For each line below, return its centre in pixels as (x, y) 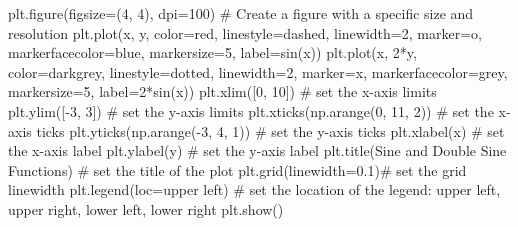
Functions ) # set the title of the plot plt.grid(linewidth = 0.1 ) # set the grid (237, 169)
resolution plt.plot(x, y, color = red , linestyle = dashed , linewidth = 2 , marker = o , (245, 32)
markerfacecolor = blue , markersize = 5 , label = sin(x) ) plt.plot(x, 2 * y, (212, 52)
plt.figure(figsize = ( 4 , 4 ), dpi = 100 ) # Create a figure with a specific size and (241, 13)
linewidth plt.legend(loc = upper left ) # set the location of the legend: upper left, (254, 189)
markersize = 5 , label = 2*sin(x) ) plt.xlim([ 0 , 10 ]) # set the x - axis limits (222, 91)
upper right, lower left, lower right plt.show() (146, 208)
